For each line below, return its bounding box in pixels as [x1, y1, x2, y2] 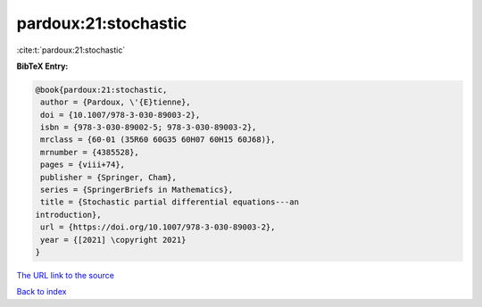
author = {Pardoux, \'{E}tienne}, [40, 97, 191, 107]
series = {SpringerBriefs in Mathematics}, [40, 185, 234, 195]
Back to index [16, 286, 67, 297]
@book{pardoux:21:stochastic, [35, 85, 168, 95]
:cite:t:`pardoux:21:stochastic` [16, 45, 126, 55]
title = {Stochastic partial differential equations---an [40, 197, 299, 207]
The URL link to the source [16, 270, 115, 280]
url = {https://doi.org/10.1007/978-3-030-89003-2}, [40, 222, 276, 232]
